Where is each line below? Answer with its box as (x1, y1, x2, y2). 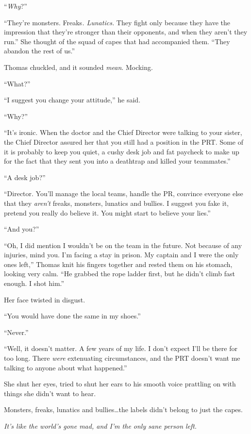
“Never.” (4, 327, 29, 337)
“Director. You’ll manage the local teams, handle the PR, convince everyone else (4, 188, 243, 199)
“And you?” (4, 224, 39, 234)
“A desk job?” (4, 172, 46, 182)
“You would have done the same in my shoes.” (4, 311, 141, 321)
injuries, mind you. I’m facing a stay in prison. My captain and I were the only (4, 250, 239, 260)
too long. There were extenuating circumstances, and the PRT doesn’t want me (4, 353, 240, 363)
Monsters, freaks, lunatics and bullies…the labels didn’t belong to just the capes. (4, 404, 243, 415)
